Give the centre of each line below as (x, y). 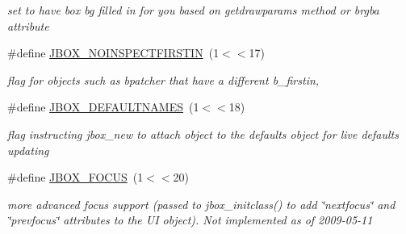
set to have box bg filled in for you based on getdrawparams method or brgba (193, 10)
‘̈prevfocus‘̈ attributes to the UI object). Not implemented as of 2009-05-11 (190, 220)
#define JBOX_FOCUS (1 (75, 177)
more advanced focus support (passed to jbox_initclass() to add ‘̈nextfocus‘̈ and (201, 204)
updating (28, 150)
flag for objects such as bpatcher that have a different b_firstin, (163, 79)
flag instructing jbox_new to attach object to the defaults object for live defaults (203, 134)
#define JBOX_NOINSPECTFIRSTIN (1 (113, 53)
